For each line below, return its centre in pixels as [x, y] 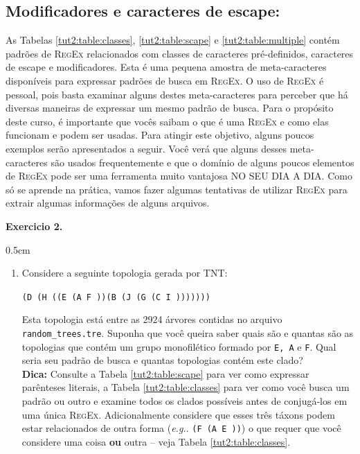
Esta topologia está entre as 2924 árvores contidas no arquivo [152, 319]
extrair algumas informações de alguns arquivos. [108, 203]
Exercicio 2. [34, 226]
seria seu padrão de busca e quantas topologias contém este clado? [162, 360]
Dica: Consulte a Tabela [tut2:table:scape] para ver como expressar [165, 373]
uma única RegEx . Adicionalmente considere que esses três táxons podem [178, 414]
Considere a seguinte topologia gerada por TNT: [125, 273]
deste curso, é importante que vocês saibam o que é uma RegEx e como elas [167, 121]
